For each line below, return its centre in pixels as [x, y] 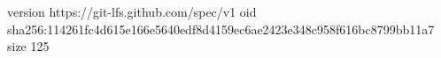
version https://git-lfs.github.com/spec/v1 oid [132, 11]
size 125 [28, 46]
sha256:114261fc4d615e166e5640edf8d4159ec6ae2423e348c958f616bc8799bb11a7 [221, 29]
